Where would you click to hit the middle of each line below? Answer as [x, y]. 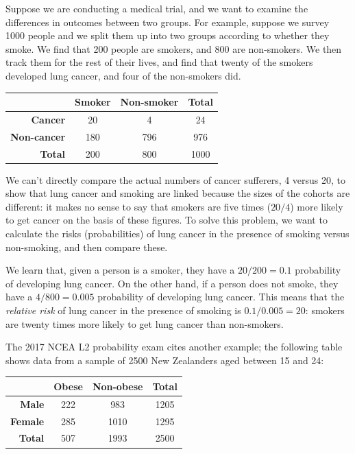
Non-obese [118, 386]
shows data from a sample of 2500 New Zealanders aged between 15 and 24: [165, 360]
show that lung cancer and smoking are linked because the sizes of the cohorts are [178, 193]
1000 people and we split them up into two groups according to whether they [168, 35]
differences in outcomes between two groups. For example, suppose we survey [168, 22]
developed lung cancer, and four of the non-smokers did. [123, 75]
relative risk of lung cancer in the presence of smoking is [123, 310]
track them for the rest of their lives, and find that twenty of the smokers [159, 62]
